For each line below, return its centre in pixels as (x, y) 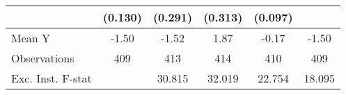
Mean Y (31, 38)
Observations (43, 58)
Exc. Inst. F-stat (52, 78)
